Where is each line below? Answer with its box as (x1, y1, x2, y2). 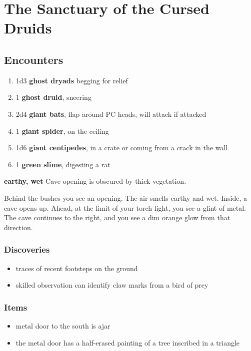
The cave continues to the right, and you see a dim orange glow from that (4, 212, 230, 223)
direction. (4, 222, 33, 232)
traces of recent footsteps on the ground (15, 263, 138, 273)
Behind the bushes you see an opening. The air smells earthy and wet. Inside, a (4, 192, 247, 203)
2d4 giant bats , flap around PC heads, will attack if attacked (15, 108, 206, 119)
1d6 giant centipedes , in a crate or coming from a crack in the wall (15, 142, 228, 153)
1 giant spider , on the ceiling (15, 125, 109, 136)
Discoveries (4, 243, 50, 256)
